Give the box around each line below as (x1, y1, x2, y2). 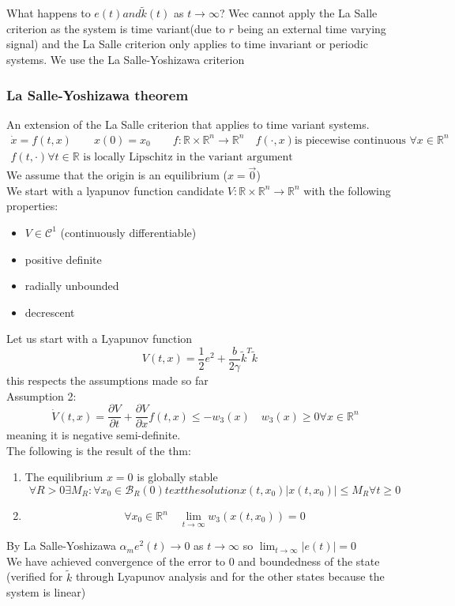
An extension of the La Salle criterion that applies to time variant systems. (6, 115, 370, 132)
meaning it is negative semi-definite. (6, 427, 181, 443)
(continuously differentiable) (60, 224, 197, 240)
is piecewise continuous (294, 134, 406, 146)
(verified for (6, 568, 63, 585)
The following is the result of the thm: (6, 442, 191, 458)
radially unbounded (24, 277, 119, 294)
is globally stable (137, 469, 218, 485)
